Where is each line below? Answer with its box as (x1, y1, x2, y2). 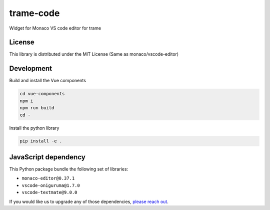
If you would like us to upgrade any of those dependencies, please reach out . (9, 198, 168, 204)
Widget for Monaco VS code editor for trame (9, 25, 101, 31)
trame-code (9, 8, 60, 19)
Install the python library (9, 125, 59, 131)
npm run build (19, 105, 54, 111)
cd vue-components (19, 91, 65, 97)
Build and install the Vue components (9, 78, 86, 84)
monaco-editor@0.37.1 (21, 175, 75, 181)
